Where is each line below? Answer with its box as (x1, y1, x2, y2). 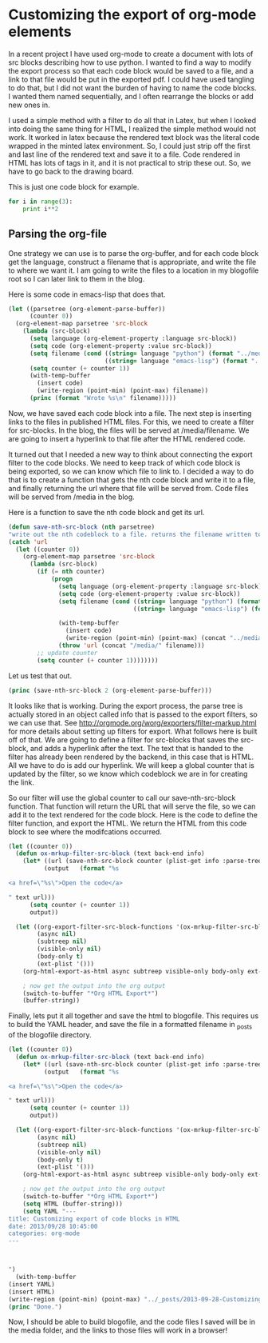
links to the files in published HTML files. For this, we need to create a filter (8, 417, 254, 426)
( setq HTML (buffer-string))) (22, 1200, 124, 1208)
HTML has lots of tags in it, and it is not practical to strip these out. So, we (8, 158, 251, 167)
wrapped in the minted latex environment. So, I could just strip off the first (8, 141, 250, 150)
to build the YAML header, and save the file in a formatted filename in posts (8, 1020, 253, 1031)
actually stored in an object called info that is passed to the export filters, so (8, 709, 258, 719)
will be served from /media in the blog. (8, 492, 136, 502)
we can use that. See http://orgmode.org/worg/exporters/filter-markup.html (8, 717, 257, 727)
